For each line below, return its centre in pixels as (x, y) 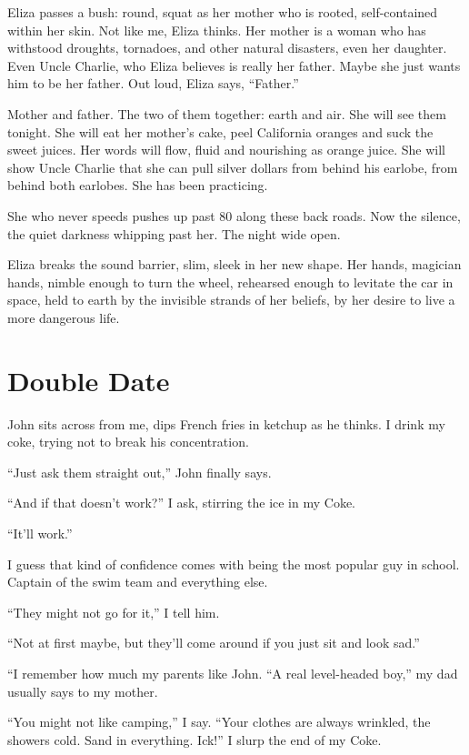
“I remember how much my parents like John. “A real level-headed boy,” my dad (233, 673)
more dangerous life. (64, 317)
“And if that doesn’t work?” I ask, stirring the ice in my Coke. (181, 503)
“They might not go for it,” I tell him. (114, 612)
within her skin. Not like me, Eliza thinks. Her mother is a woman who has (217, 30)
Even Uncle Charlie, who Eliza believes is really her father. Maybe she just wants (234, 65)
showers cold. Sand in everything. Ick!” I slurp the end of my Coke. (195, 739)
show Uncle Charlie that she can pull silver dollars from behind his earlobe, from (233, 167)
